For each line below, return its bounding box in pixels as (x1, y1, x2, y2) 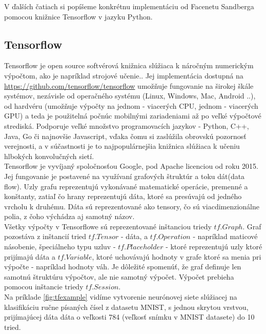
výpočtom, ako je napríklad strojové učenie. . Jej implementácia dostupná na (4, 70, 243, 81)
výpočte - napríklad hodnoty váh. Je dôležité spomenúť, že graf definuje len (4, 261, 241, 272)
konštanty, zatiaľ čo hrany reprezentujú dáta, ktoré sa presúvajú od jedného (4, 191, 242, 202)
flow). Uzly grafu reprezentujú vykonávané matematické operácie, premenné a (4, 181, 248, 191)
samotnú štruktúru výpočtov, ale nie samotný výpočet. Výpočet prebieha (4, 271, 234, 282)
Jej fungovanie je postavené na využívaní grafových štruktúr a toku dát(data (4, 170, 245, 181)
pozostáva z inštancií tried (4, 231, 87, 242)
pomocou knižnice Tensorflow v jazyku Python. (4, 11, 153, 22)
